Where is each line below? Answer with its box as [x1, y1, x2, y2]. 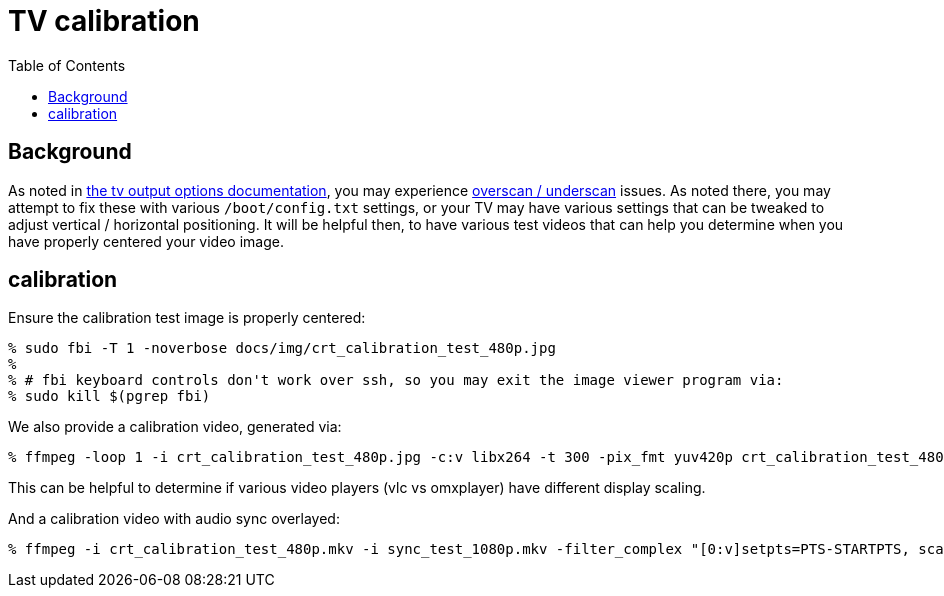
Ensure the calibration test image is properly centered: [8, 309, 366, 327]
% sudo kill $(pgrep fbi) [8, 388, 211, 405]
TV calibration [8, 4, 200, 38]
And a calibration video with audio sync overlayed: [8, 510, 340, 528]
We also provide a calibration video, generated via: [8, 418, 342, 436]
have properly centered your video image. [8, 232, 284, 250]
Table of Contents [8, 56, 126, 74]
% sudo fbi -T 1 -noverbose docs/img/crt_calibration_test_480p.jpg [8, 340, 556, 357]
